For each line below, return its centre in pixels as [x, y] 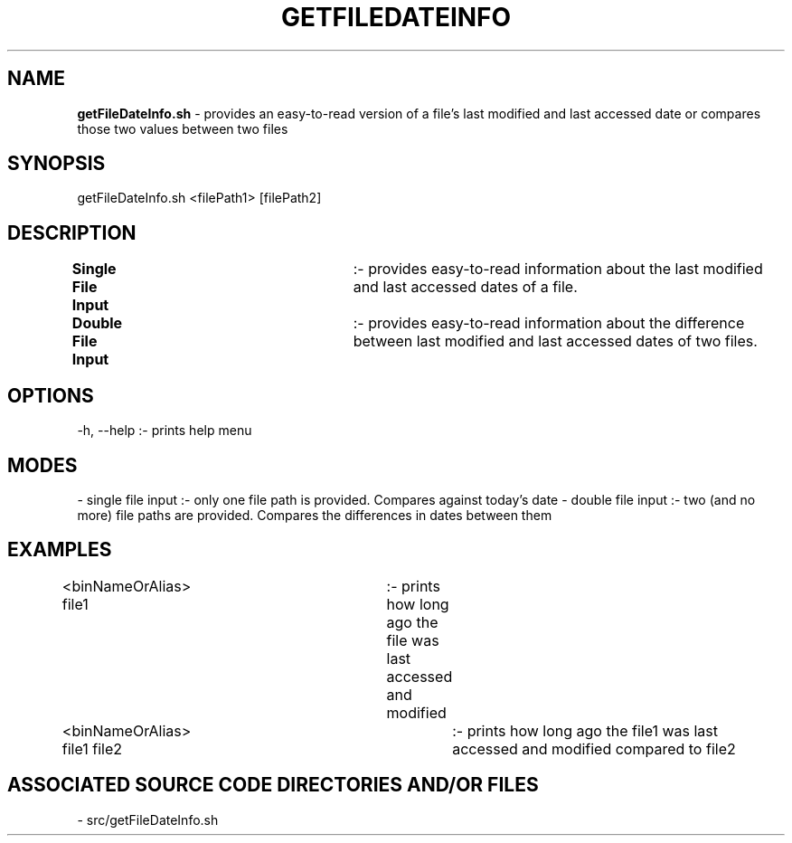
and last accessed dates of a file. [465, 287]
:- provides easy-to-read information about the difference [549, 323]
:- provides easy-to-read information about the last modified [558, 269]
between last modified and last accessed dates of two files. [555, 341]
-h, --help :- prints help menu [165, 431]
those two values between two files [183, 128]
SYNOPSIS [57, 164]
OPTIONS [51, 395]
